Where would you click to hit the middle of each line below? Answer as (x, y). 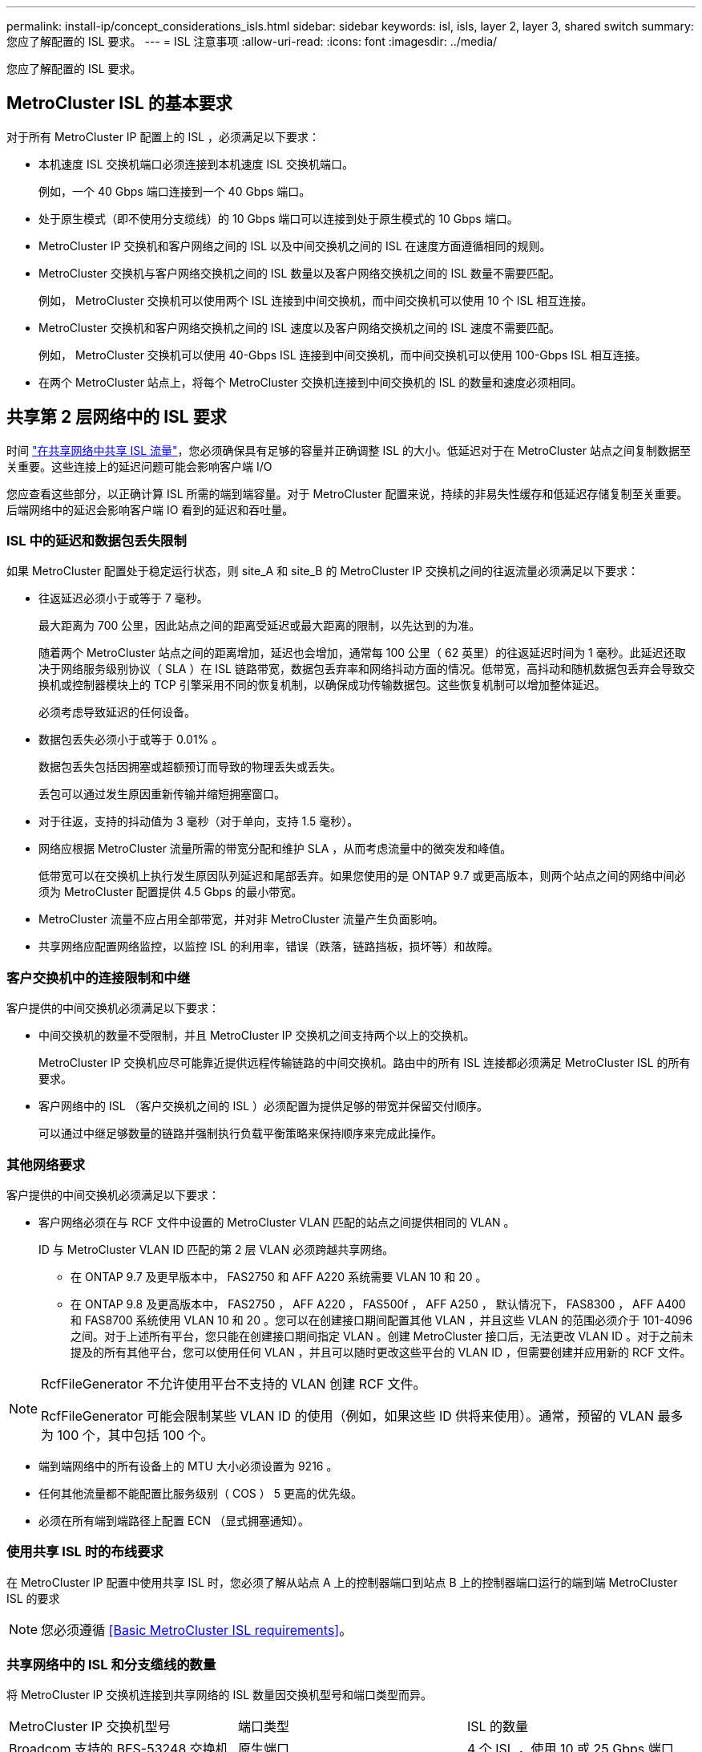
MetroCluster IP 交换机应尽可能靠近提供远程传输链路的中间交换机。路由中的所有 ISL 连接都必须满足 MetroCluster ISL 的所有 (365, 1063)
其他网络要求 (46, 1164)
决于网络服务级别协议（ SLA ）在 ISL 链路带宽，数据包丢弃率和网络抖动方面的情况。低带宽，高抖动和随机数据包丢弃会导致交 (367, 669)
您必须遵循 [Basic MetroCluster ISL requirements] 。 (197, 1630)
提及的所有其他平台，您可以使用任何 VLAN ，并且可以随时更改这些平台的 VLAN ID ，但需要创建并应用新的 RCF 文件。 (381, 1352)
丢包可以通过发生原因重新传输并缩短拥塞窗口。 (162, 794)
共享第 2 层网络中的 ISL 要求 (117, 417)
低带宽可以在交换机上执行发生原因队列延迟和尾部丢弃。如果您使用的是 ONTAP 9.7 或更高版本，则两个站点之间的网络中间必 (362, 876)
